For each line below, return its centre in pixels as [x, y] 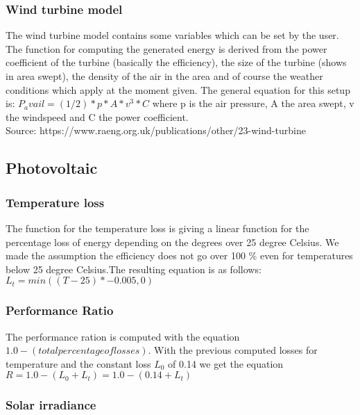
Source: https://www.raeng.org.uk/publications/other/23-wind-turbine [156, 130]
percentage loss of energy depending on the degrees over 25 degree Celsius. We [172, 242]
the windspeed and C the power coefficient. [97, 116]
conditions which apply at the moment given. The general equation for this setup [178, 89]
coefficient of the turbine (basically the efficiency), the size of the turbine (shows [176, 62]
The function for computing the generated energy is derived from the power [166, 48]
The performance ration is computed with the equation [123, 336]
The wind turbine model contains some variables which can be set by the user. [172, 35]
